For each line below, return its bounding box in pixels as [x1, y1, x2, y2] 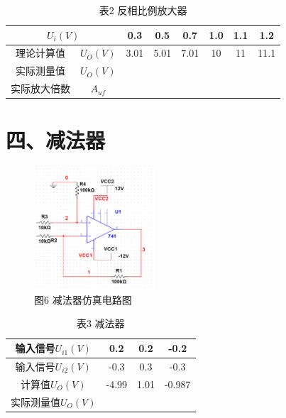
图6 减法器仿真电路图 [34, 292, 132, 307]
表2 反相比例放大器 [99, 3, 187, 17]
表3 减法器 [76, 316, 125, 331]
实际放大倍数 [11, 81, 70, 96]
